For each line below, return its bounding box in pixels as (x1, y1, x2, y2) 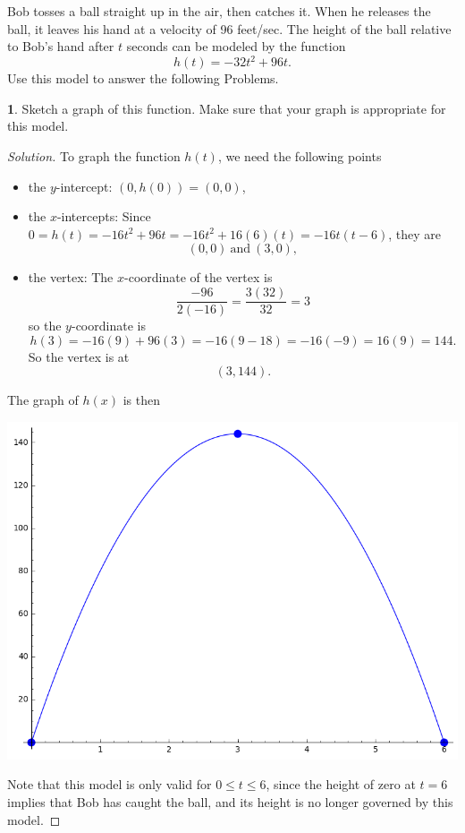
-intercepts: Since (56, 207, 151, 226)
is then (123, 391, 160, 409)
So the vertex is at (28, 347, 130, 365)
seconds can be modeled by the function (126, 37, 346, 56)
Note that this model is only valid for (7, 775, 212, 794)
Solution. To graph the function (7, 147, 181, 166)
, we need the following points (217, 147, 382, 166)
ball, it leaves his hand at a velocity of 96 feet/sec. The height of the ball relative (7, 19, 452, 38)
